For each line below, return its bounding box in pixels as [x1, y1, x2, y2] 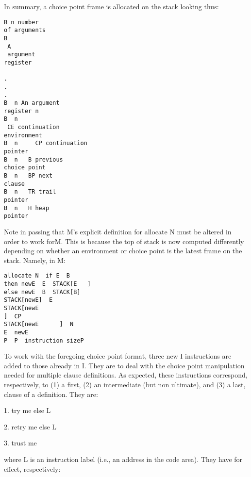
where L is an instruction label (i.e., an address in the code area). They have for [4, 454, 243, 464]
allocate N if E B [4, 272, 70, 280]
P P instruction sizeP [4, 337, 84, 344]
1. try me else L [4, 405, 51, 415]
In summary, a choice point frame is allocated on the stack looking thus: [4, 1, 219, 11]
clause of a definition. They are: [4, 389, 98, 399]
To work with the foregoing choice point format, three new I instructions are [4, 351, 232, 361]
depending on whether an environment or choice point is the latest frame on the [4, 246, 242, 256]
